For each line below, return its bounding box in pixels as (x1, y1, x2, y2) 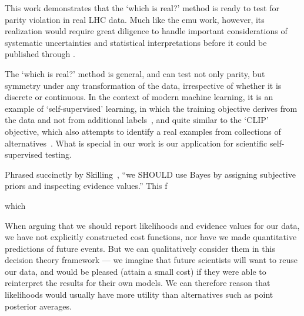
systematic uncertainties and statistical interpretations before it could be (5, 36, 267, 48)
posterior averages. (5, 300, 72, 312)
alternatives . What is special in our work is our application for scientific (5, 137, 268, 149)
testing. (45, 148, 72, 161)
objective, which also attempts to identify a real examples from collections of (5, 125, 281, 137)
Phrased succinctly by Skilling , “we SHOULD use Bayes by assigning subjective (5, 168, 296, 180)
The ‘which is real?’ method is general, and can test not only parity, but (5, 67, 265, 79)
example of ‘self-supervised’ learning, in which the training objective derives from (5, 102, 298, 114)
